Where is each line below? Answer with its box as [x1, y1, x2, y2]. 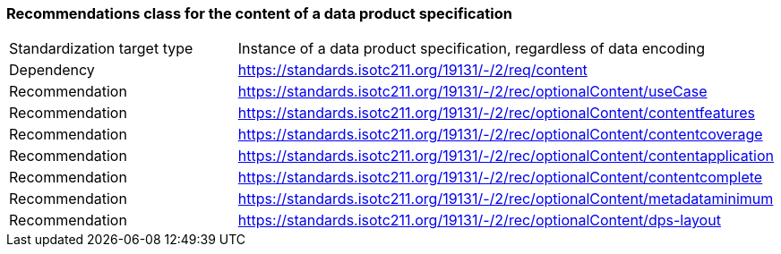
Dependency [9, 61, 95, 80]
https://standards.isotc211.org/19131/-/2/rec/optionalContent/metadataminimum [237, 190, 774, 208]
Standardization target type [9, 39, 193, 58]
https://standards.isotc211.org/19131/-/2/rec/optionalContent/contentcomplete [237, 168, 763, 187]
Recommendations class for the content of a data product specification [6, 4, 512, 22]
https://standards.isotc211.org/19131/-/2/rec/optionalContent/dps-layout [237, 211, 721, 230]
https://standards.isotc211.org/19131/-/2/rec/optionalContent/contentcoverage [237, 125, 763, 144]
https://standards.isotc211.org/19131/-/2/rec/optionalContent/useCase [237, 82, 708, 101]
